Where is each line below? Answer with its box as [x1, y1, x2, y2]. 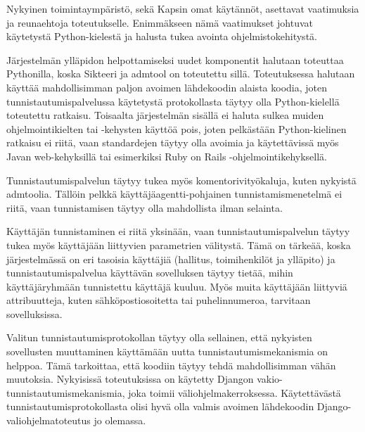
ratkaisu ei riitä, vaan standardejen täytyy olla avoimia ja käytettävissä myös [6, 135, 339, 150]
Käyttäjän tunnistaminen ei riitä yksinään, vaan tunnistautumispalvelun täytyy [6, 224, 350, 239]
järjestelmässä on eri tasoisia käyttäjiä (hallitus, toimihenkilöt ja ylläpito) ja [6, 251, 335, 266]
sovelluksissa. [6, 306, 63, 321]
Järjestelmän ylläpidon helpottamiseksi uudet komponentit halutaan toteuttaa [6, 52, 344, 67]
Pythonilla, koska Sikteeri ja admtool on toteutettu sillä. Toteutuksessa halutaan [6, 66, 355, 81]
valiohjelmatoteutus [6, 413, 91, 428]
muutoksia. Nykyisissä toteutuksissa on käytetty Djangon [6, 371, 254, 386]
